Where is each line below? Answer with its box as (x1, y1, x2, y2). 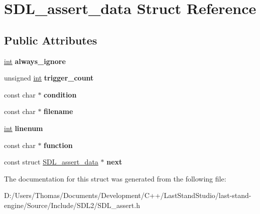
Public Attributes (4, 32, 97, 47)
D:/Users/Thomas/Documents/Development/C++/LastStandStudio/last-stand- (4, 190, 251, 200)
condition (44, 89, 77, 99)
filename (44, 106, 73, 116)
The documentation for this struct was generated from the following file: (4, 173, 226, 183)
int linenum (4, 122, 43, 133)
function (44, 139, 73, 150)
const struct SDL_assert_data (4, 156, 98, 167)
